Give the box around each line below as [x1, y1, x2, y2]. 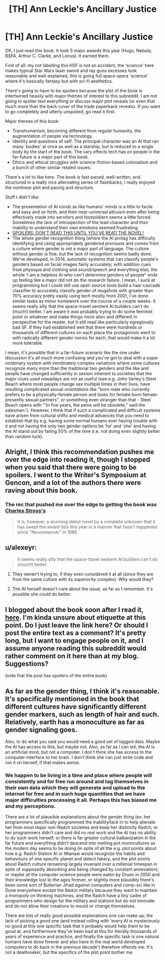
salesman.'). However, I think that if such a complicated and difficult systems [5, 407, 161, 413]
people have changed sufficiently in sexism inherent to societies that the [5, 370, 152, 376]
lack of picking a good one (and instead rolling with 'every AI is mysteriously [5, 918, 160, 924]
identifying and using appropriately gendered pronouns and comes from [12, 240, 159, 246]
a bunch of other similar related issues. [12, 164, 92, 170]
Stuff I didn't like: [5, 194, 40, 200]
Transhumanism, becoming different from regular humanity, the [12, 127, 141, 134]
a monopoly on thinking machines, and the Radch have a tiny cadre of [5, 892, 147, 899]
